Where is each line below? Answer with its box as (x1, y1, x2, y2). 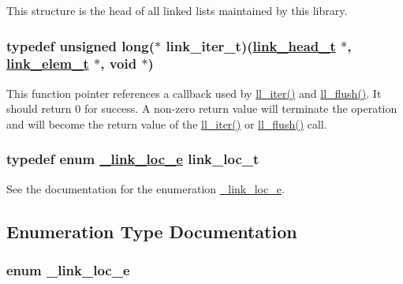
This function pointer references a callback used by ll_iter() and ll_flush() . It (6, 84, 382, 101)
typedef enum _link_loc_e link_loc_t (6, 149, 259, 169)
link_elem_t (6, 54, 89, 73)
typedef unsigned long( (6, 35, 155, 55)
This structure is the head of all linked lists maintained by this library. (6, 2, 348, 18)
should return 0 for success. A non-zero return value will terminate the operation (6, 100, 397, 117)
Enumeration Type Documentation (6, 219, 297, 243)
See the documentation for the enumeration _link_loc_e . (6, 180, 285, 196)
